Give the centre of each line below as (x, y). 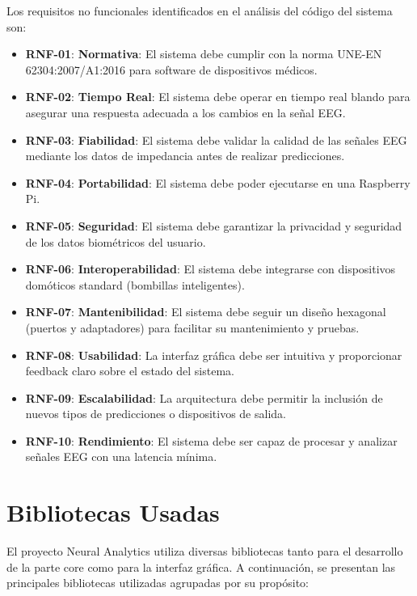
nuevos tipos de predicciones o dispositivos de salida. (156, 414)
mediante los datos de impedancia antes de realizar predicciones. (185, 156)
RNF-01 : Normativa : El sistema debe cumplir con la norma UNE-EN (204, 54)
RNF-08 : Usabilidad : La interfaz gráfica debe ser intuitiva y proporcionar (214, 355)
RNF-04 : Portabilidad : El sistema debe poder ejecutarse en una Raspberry (218, 182)
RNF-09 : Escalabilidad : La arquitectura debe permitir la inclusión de (204, 397)
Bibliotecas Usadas (113, 512)
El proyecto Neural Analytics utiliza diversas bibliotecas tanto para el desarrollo (205, 551)
